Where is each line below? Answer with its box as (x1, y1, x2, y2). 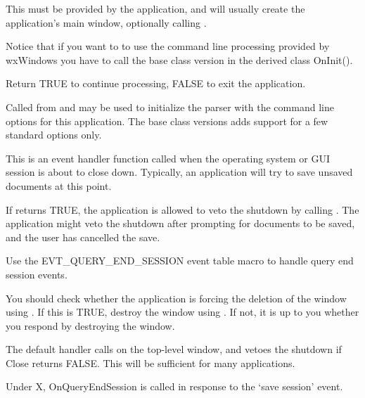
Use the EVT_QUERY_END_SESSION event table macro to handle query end (6, 253, 354, 268)
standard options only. (6, 127, 102, 142)
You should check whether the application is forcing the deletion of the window (6, 290, 347, 305)
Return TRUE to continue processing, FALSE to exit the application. (6, 76, 306, 91)
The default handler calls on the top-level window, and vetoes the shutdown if (6, 342, 342, 357)
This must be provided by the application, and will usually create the (6, 1, 305, 15)
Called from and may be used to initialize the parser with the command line (6, 99, 334, 114)
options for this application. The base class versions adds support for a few (6, 113, 328, 128)
